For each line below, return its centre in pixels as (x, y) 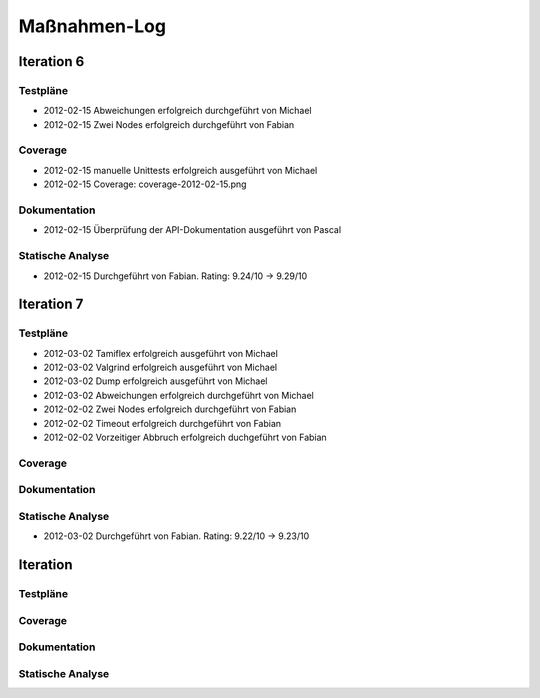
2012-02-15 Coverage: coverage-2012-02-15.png (145, 184)
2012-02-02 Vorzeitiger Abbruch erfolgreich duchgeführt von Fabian (185, 437)
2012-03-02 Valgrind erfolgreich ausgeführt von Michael (160, 367)
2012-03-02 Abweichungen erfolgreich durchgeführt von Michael (178, 395)
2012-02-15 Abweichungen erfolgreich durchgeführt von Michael (177, 111)
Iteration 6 (51, 61)
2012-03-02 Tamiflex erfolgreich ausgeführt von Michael (161, 353)
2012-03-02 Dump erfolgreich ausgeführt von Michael (155, 381)
